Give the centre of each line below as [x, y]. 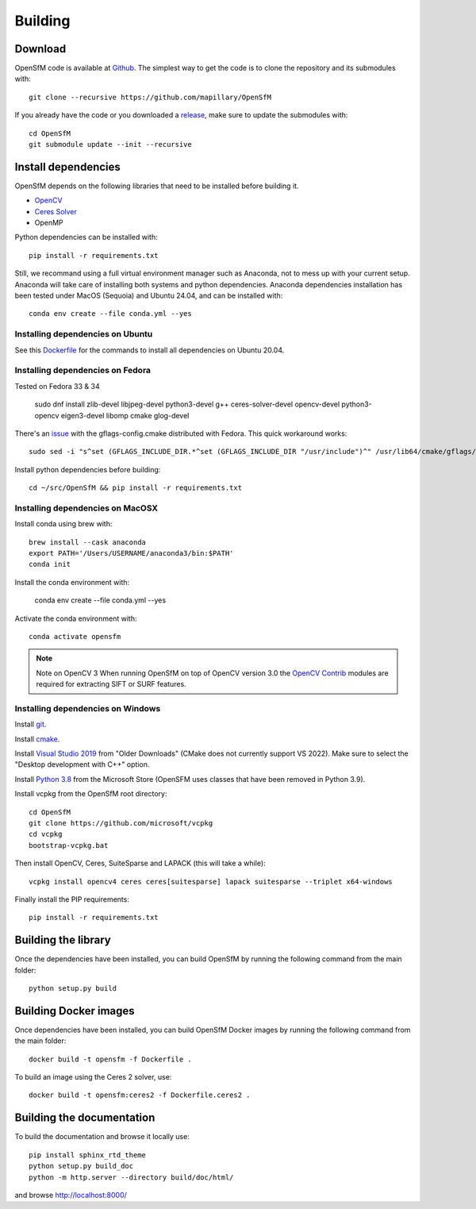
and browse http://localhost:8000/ [71, 1195]
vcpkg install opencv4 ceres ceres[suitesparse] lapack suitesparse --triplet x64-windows [211, 882]
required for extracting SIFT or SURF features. [111, 684]
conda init [50, 564]
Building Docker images [75, 1011]
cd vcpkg [46, 834]
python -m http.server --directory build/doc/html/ [131, 1177]
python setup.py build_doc [81, 1166]
